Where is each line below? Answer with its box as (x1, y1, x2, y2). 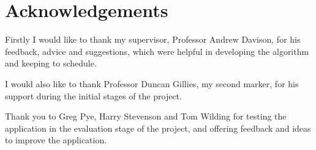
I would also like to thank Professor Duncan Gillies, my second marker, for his (5, 77, 299, 90)
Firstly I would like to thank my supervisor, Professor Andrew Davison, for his (5, 33, 301, 46)
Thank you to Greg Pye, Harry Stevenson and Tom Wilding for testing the (5, 110, 287, 123)
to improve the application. (5, 134, 107, 146)
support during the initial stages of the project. (5, 89, 182, 102)
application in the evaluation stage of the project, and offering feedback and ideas (5, 121, 311, 134)
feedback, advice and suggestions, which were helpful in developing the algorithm (5, 45, 309, 57)
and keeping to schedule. (5, 57, 97, 70)
